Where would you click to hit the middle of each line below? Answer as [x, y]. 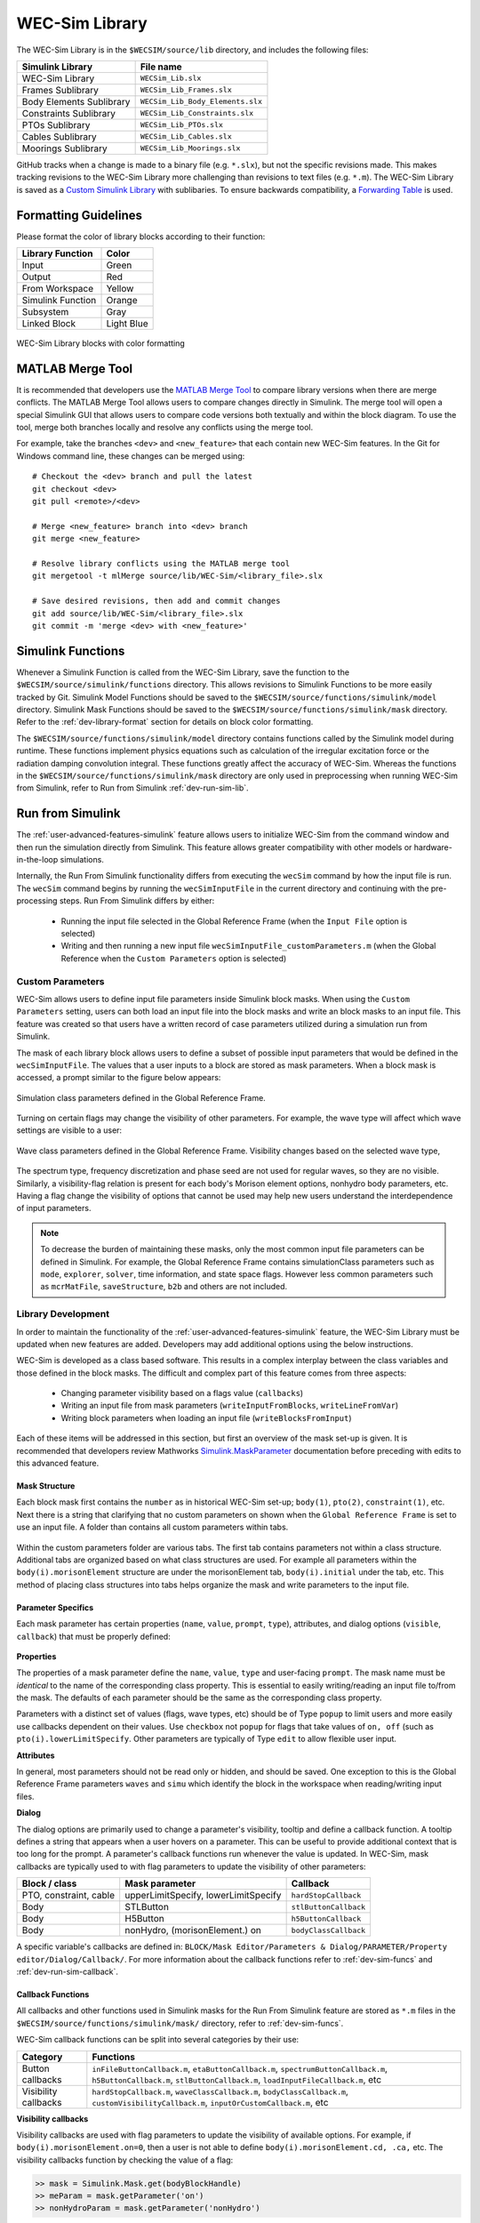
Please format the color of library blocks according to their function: [141, 237]
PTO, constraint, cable [68, 1896]
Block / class [49, 1883]
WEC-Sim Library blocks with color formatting [101, 343]
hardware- [433, 847]
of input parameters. [54, 1208]
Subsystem [45, 312]
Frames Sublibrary [60, 90]
